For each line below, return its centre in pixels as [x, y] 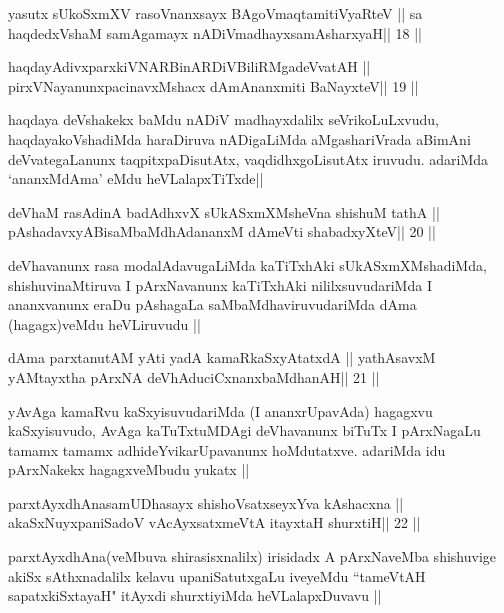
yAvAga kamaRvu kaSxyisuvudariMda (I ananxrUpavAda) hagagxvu [220, 410]
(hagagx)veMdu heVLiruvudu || [104, 323]
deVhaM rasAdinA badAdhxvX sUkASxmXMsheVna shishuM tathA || [224, 211]
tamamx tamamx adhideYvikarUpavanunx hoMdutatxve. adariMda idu [227, 449]
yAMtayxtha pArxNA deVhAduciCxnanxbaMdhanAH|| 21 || [194, 376]
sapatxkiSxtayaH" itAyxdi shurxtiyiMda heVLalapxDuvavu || [195, 595]
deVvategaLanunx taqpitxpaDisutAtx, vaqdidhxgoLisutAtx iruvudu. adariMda [248, 158]
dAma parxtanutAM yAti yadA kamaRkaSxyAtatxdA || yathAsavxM [222, 357]
